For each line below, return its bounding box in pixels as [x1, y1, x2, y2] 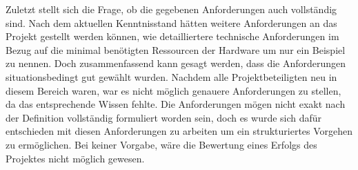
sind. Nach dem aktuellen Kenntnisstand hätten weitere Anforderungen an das [6, 15, 337, 30]
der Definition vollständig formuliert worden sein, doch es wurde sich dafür [6, 110, 322, 124]
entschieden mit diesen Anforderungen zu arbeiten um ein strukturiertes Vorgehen [6, 124, 353, 138]
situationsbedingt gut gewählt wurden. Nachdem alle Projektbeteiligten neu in [6, 69, 337, 84]
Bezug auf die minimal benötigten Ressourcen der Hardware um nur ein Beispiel [6, 42, 346, 57]
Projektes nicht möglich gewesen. [6, 151, 145, 165]
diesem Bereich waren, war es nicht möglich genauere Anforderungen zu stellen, [6, 83, 341, 97]
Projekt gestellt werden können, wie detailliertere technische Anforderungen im [6, 29, 339, 44]
